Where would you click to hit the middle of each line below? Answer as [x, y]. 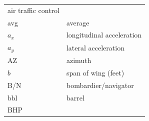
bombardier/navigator [100, 85]
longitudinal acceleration [104, 35]
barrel [75, 97]
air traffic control [33, 10]
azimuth [79, 60]
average [78, 22]
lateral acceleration [95, 47]
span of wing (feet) [95, 72]
